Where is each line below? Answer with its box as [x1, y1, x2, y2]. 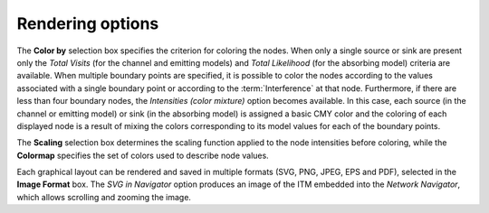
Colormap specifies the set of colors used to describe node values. [16, 150, 269, 161]
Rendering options [16, 14, 159, 33]
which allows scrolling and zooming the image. [16, 191, 192, 202]
